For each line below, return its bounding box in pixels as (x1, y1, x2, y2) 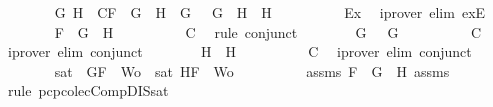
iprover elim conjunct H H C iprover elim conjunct (7, 41, 472, 62)
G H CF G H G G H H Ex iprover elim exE (54, 2, 486, 22)
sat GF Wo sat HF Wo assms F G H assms (54, 60, 450, 81)
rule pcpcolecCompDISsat (7, 80, 169, 101)
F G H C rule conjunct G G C (54, 21, 482, 42)
